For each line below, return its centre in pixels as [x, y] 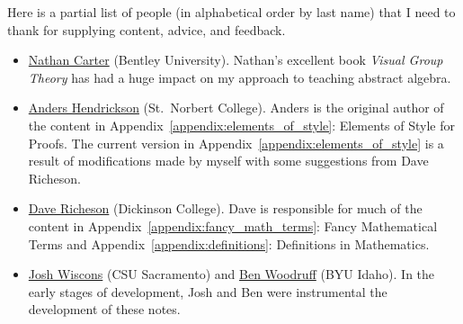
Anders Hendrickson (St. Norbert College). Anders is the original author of [236, 108]
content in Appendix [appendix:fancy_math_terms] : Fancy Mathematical [233, 225]
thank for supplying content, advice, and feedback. [147, 29]
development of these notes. [104, 309]
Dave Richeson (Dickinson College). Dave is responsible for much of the [225, 208]
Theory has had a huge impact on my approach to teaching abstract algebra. [240, 77]
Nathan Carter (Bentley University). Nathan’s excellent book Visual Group [236, 60]
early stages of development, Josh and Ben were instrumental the [208, 291]
